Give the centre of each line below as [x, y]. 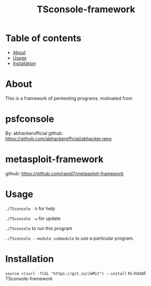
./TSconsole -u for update [33, 218]
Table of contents [44, 38]
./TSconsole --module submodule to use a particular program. [70, 238]
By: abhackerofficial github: [34, 133]
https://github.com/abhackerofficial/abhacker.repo [59, 138]
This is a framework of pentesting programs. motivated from [69, 98]
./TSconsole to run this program [39, 228]
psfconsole [30, 119]
